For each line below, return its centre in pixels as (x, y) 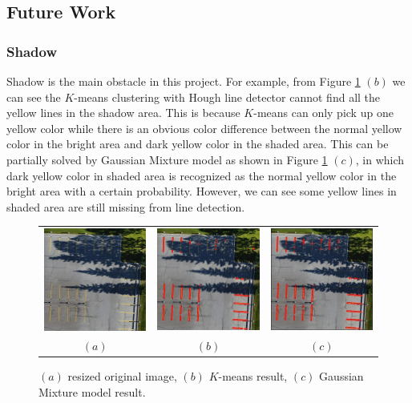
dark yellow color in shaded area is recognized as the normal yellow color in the (202, 175)
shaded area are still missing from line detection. (126, 206)
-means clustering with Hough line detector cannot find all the (227, 97)
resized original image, (122, 376)
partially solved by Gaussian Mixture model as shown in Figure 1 (167, 159)
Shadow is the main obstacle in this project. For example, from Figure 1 (184, 81)
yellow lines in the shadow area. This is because (123, 113)
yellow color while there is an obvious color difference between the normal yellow (204, 128)
